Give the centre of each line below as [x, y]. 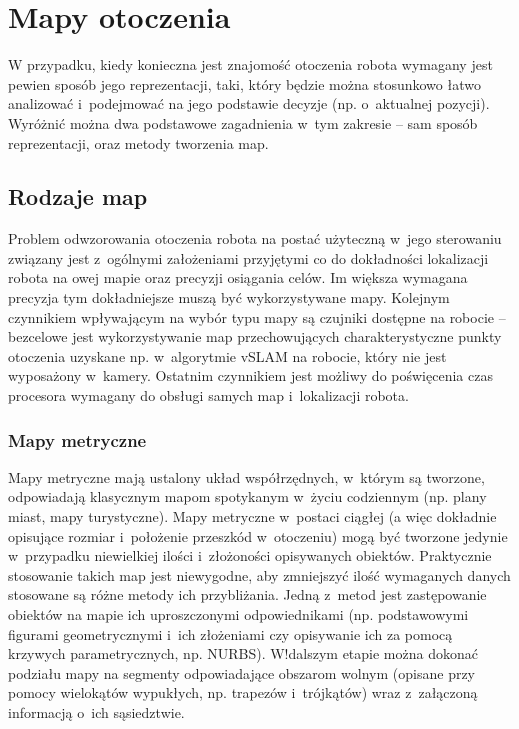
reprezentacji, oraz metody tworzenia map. [138, 142]
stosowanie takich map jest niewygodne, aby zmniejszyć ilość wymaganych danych [259, 574]
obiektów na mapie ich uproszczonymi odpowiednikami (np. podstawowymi [238, 614]
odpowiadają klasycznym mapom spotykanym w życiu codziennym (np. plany [247, 496]
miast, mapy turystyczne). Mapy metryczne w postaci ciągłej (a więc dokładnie [252, 516]
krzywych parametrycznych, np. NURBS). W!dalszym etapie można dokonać [243, 653]
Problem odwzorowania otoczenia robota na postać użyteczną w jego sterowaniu [255, 238]
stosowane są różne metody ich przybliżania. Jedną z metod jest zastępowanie [247, 594]
